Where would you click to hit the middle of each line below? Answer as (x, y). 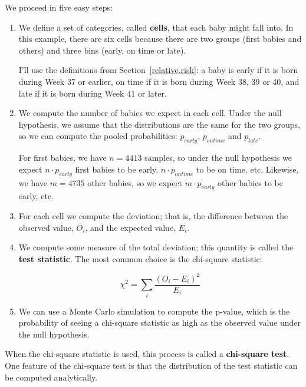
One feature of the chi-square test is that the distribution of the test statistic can (151, 365)
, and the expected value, (130, 227)
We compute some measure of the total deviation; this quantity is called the (156, 247)
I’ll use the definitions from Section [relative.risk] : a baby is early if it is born (158, 70)
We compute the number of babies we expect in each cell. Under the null (150, 113)
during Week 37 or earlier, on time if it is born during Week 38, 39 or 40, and (159, 81)
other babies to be (250, 182)
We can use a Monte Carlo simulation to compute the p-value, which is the (154, 311)
